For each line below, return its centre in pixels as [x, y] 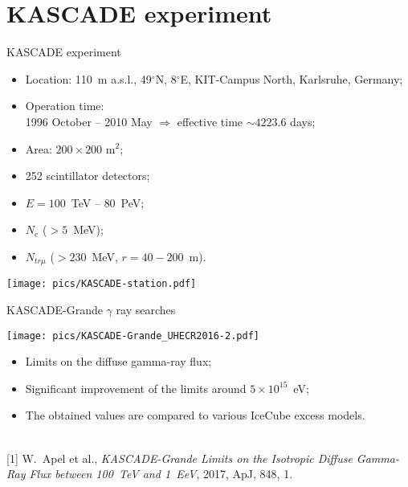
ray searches [146, 309]
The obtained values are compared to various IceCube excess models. [195, 415]
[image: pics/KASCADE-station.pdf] [102, 284]
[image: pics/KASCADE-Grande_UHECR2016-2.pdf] [133, 336]
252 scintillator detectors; [88, 176]
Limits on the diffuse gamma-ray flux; [118, 361]
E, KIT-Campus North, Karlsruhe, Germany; [292, 78]
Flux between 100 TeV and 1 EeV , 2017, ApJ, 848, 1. [161, 474]
